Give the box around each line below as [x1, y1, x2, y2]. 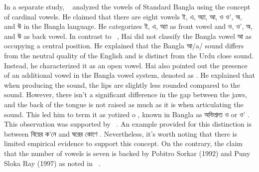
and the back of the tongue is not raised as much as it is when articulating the [4, 99, 244, 109]
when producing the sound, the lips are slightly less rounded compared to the [4, 79, 240, 90]
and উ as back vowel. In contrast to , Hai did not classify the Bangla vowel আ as [4, 30, 252, 41]
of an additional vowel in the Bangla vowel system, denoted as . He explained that [4, 70, 256, 80]
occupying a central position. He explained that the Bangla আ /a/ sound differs [4, 40, 244, 51]
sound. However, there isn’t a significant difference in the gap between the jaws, [4, 89, 248, 100]
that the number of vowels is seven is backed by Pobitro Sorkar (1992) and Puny [4, 148, 251, 158]
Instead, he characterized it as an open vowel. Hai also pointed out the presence [4, 60, 248, 70]
